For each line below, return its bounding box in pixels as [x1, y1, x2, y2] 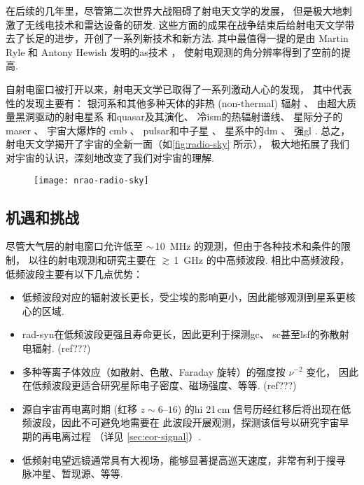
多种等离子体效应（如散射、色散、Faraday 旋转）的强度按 [22, 364, 286, 379]
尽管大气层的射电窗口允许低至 [6, 239, 143, 253]
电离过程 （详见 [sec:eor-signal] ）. [51, 428, 202, 443]
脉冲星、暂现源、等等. [22, 466, 123, 481]
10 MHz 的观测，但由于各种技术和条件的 [155, 239, 342, 253]
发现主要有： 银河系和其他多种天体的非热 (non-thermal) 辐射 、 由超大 [24, 95, 346, 110]
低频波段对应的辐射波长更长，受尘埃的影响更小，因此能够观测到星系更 [22, 290, 346, 304]
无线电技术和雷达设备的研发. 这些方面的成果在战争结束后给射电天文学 [24, 17, 345, 31]
